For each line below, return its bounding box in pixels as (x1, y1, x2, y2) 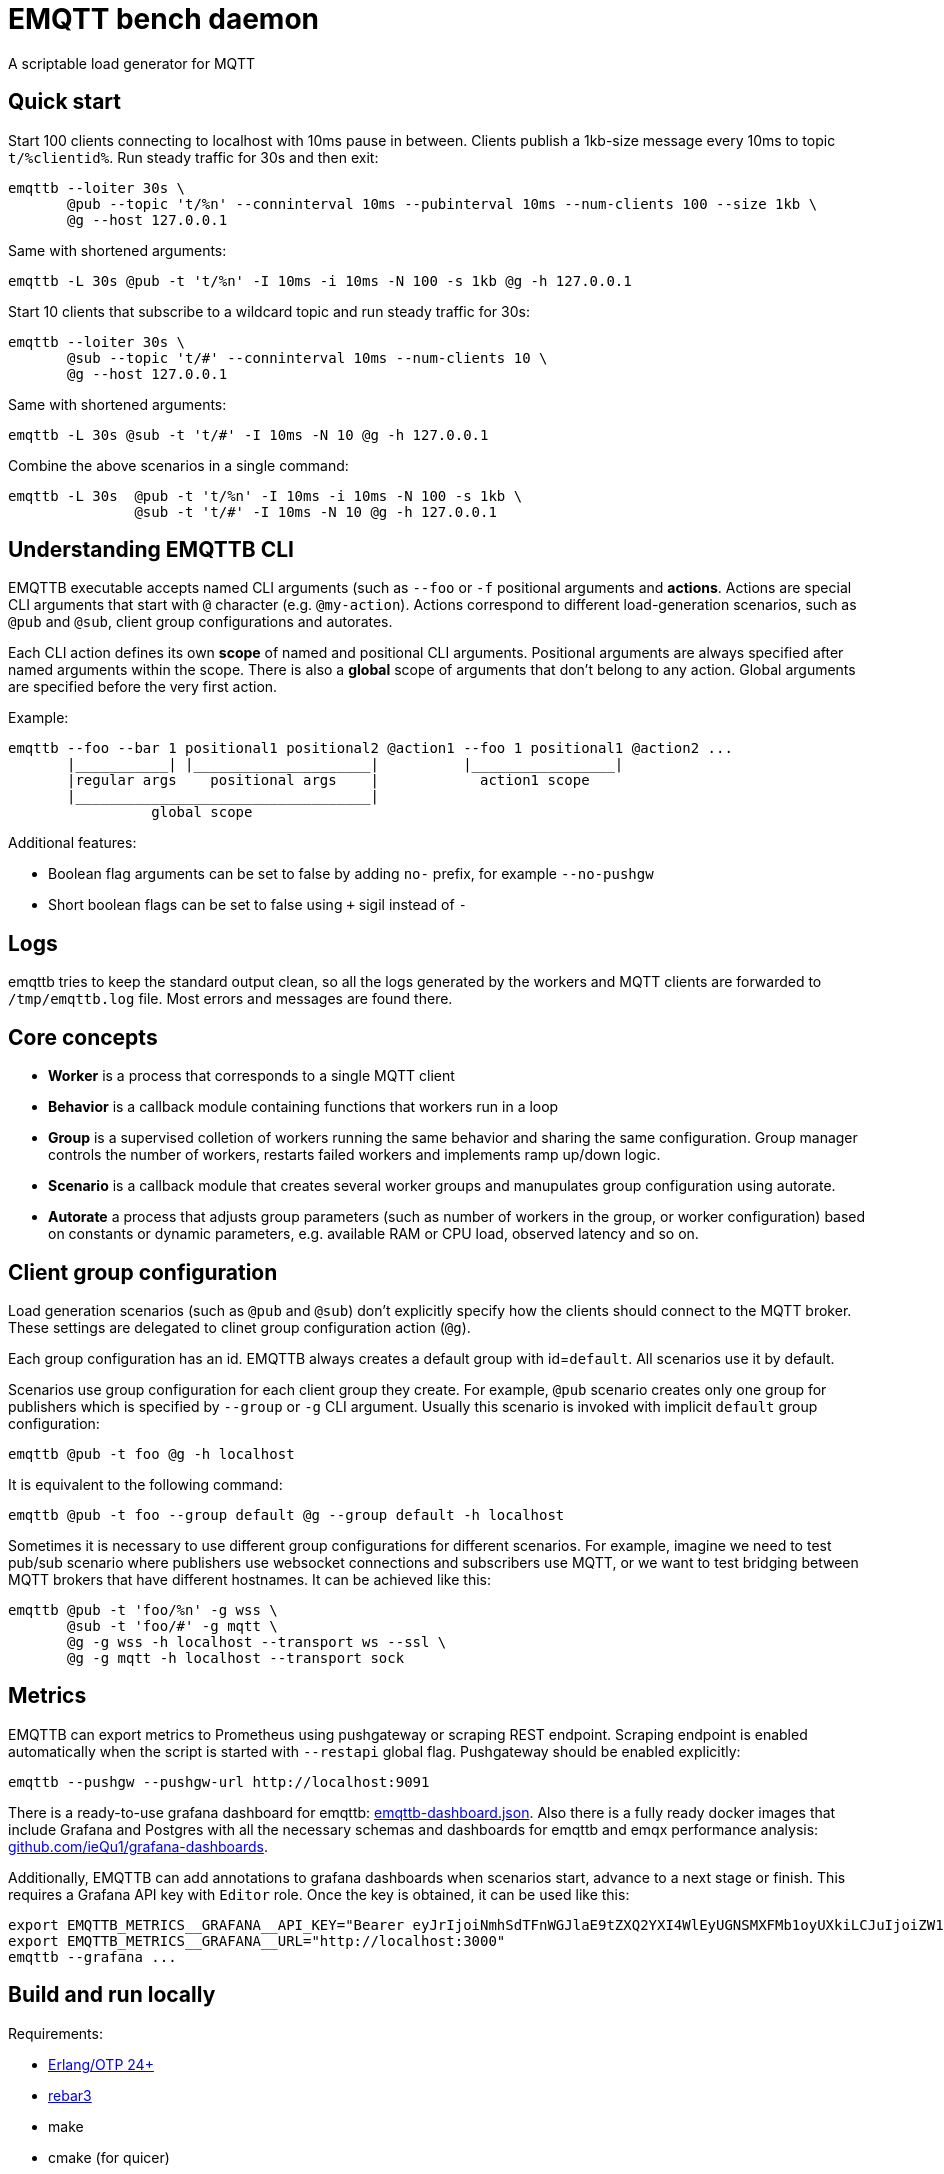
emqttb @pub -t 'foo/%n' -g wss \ (8, 1601, 278, 1618)
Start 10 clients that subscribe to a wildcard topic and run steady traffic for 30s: (8, 302, 530, 320)
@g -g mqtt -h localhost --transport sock (67, 1649, 405, 1666)
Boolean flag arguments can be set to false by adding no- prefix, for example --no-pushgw (48, 865, 654, 883)
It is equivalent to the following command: (8, 1475, 283, 1493)
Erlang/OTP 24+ (48, 2055, 154, 2073)
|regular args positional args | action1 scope (67, 772, 590, 789)
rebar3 (48, 2086, 92, 2104)
